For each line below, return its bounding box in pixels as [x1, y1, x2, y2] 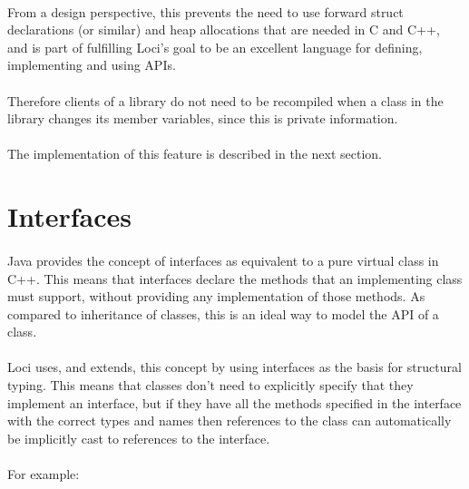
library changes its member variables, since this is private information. [7, 109, 398, 128]
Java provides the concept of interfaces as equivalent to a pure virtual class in [7, 250, 439, 269]
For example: [7, 465, 80, 484]
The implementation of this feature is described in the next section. [7, 144, 382, 163]
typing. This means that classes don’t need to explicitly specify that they [7, 376, 414, 395]
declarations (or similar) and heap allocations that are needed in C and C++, [7, 20, 440, 39]
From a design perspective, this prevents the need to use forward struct [7, 2, 404, 21]
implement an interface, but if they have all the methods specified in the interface [7, 393, 462, 412]
